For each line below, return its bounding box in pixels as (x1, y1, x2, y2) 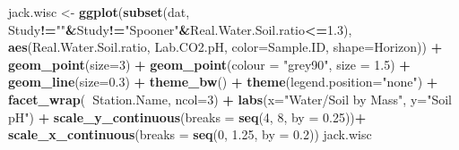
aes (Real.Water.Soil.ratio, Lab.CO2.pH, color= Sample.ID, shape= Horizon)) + (8, 37, 443, 56)
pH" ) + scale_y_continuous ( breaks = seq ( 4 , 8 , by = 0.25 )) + (8, 107, 367, 126)
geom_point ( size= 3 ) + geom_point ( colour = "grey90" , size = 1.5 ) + (8, 54, 411, 73)
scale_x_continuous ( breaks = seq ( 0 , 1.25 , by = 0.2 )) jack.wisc (8, 125, 372, 144)
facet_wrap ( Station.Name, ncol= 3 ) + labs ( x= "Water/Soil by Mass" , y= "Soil (8, 89, 452, 108)
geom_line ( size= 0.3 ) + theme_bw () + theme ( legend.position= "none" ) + (8, 72, 438, 91)
